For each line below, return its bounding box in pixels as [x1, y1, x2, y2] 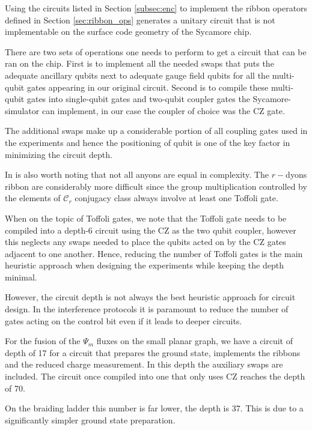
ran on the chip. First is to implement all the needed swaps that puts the [5, 57, 274, 70]
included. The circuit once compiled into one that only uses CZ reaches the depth [5, 370, 305, 383]
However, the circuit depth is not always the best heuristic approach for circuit [5, 291, 296, 303]
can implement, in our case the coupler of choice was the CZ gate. [41, 104, 285, 117]
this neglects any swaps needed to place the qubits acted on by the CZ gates [5, 235, 286, 248]
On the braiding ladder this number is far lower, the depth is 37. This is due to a [5, 402, 304, 414]
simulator [5, 104, 40, 117]
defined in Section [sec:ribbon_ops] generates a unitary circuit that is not [5, 13, 275, 26]
